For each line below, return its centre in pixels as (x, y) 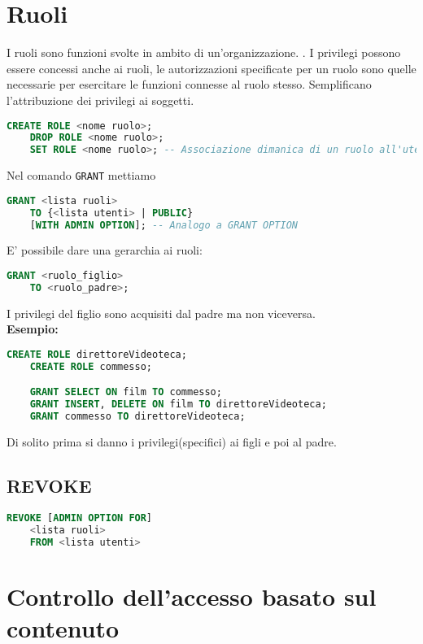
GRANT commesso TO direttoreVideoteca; (137, 417)
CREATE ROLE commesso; (91, 366)
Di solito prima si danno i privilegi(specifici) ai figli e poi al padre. (172, 441)
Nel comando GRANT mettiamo (81, 175)
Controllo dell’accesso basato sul (192, 596)
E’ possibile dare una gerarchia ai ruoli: (105, 250)
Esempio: (33, 329)
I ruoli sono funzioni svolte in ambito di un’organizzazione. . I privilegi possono (204, 52)
